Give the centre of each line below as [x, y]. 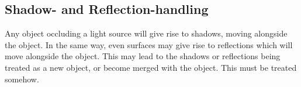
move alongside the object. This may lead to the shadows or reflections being [143, 56]
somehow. [22, 79]
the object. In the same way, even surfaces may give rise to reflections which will [149, 44]
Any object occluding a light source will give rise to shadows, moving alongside [146, 33]
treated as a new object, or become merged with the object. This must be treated [151, 67]
